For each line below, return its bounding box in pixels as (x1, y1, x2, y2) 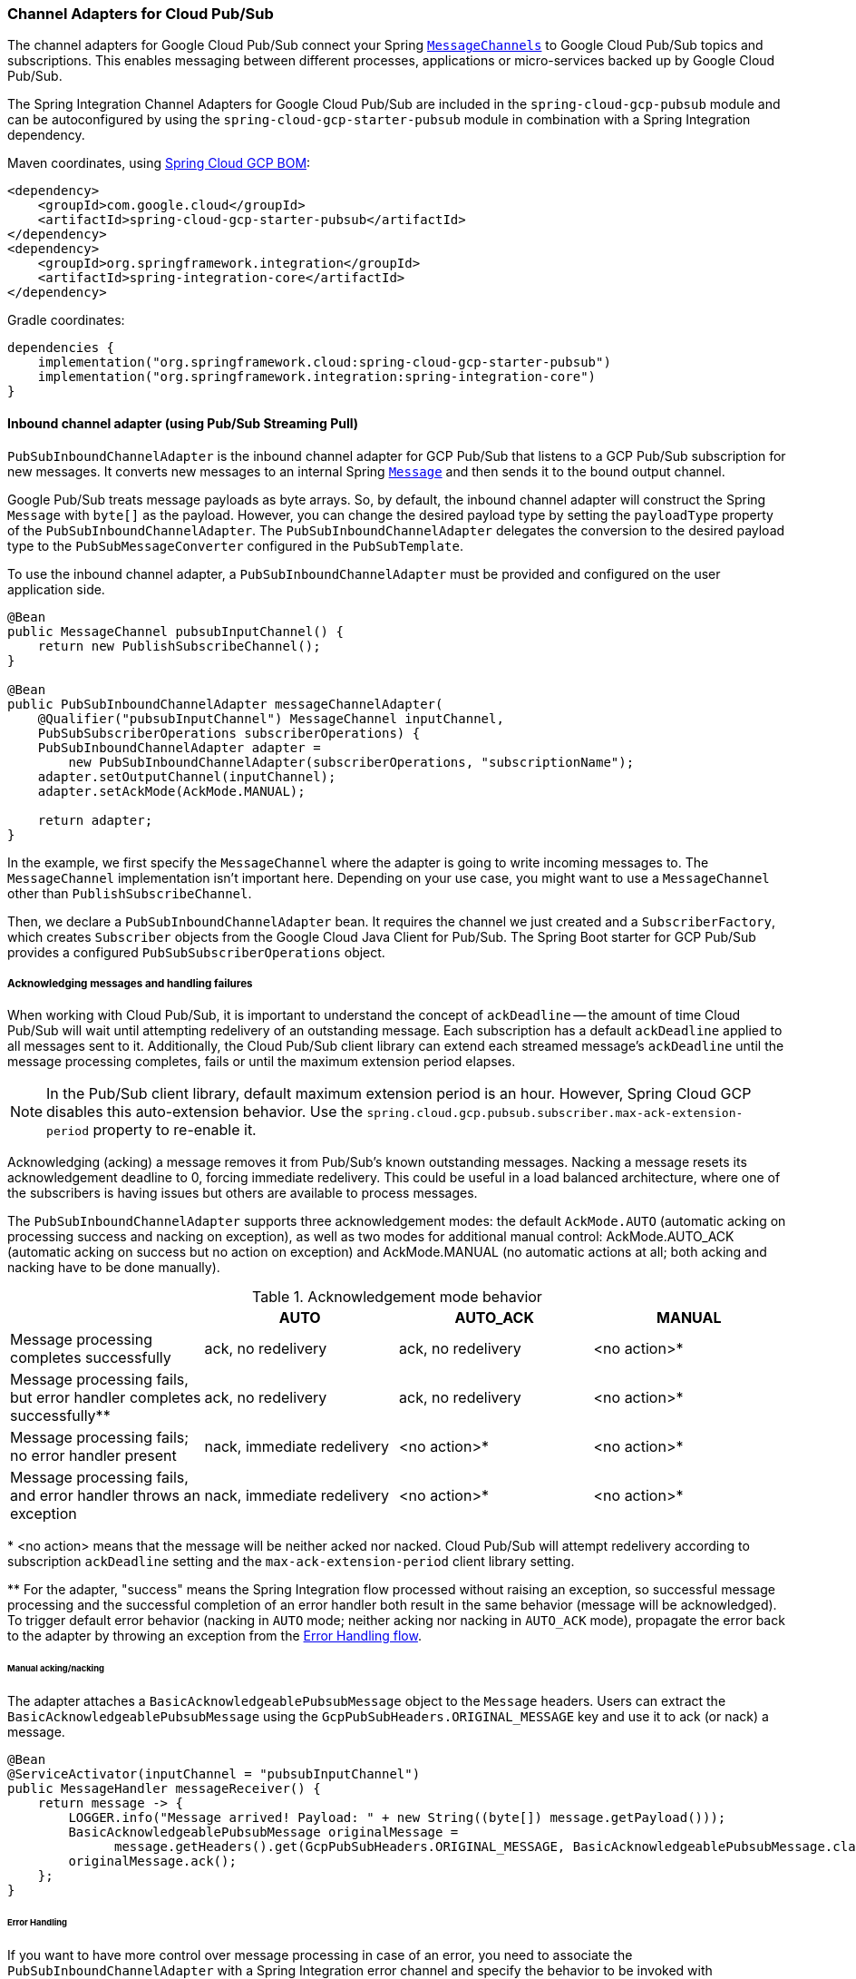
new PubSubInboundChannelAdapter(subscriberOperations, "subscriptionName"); (68, 754, 635, 769)
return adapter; (37, 812, 153, 828)
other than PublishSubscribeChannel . (7, 885, 252, 901)
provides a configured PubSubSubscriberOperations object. (7, 944, 385, 960)
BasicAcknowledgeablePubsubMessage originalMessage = (68, 1825, 459, 1840)
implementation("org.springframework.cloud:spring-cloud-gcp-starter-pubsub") (37, 355, 611, 370)
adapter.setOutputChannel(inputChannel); (37, 769, 336, 784)
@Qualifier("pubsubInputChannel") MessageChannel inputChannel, (37, 710, 504, 726)
